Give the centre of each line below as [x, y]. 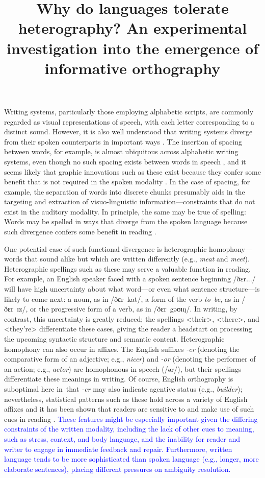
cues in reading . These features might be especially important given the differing [131, 419]
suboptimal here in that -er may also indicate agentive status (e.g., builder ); [123, 388]
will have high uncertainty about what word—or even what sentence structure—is [132, 289]
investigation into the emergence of [132, 48]
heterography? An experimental [132, 28]
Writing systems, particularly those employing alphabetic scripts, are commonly [129, 111]
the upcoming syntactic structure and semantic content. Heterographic [114, 339]
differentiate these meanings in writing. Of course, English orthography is [119, 379]
